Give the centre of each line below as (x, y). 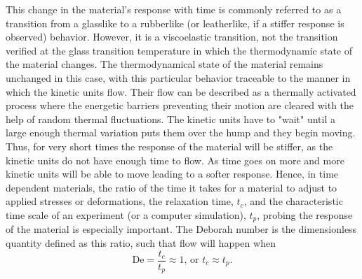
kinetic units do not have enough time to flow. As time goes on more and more (175, 160)
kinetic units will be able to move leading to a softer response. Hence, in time (172, 174)
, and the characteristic (293, 201)
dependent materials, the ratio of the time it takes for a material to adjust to (172, 187)
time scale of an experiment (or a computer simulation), (126, 214)
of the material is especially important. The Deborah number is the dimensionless (181, 229)
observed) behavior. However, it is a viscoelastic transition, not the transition (172, 37)
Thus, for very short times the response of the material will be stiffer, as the (169, 146)
